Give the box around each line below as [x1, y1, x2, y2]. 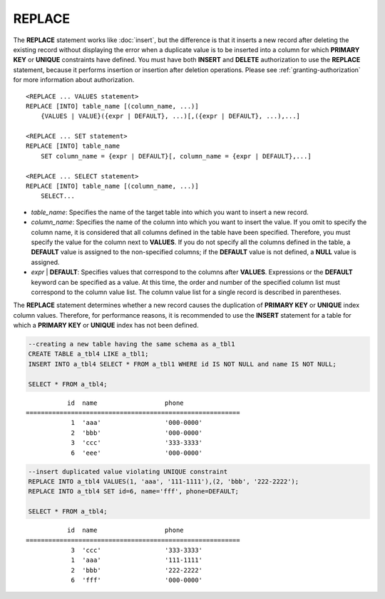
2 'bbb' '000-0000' [71, 428, 203, 437]
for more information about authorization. [13, 76, 135, 84]
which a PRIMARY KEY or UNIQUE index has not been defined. [13, 321, 199, 330]
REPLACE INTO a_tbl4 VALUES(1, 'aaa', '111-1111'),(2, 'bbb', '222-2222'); [28, 477, 299, 485]
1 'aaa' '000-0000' [71, 418, 203, 427]
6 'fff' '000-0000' [71, 576, 203, 585]
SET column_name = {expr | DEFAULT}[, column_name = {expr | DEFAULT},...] [40, 152, 312, 160]
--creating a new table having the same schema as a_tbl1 [28, 340, 235, 348]
